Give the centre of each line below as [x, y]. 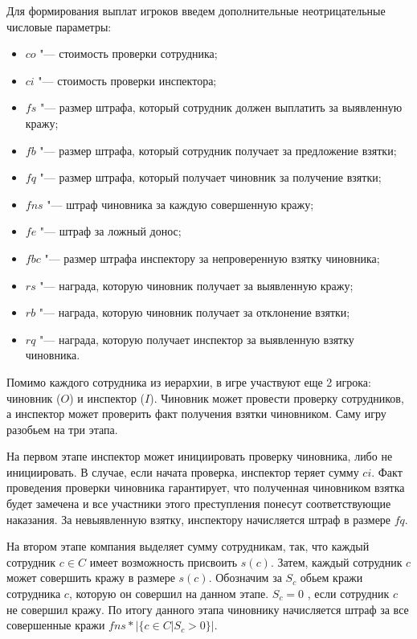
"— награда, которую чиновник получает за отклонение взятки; [194, 312]
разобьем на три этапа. [62, 429]
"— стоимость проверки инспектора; [127, 80]
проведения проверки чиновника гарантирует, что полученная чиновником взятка [206, 487]
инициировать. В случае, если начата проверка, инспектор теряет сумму [183, 471]
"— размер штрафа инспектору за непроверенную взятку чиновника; [212, 258]
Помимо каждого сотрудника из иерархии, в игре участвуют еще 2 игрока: [189, 381]
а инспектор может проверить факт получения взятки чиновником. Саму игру [196, 414]
